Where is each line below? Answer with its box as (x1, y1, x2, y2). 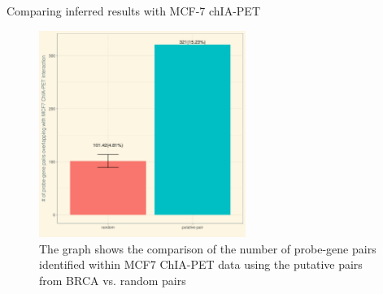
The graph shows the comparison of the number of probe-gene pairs (39, 240, 376, 257)
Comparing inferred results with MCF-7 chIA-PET (7, 2, 261, 19)
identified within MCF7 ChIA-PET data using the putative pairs (39, 256, 363, 273)
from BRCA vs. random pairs (39, 271, 186, 288)
